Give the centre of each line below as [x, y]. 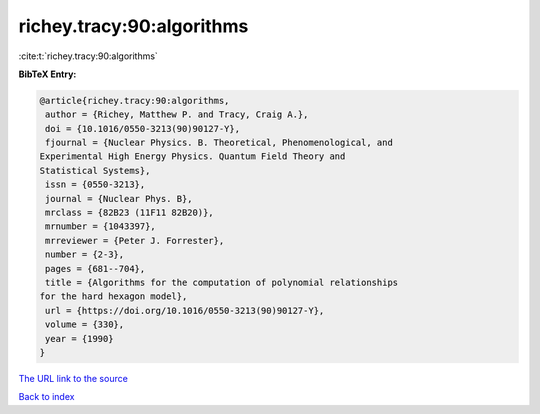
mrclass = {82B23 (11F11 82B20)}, [129, 213]
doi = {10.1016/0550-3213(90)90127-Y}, [142, 128]
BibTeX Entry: [47, 74]
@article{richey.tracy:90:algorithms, [134, 100]
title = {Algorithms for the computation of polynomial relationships [222, 282]
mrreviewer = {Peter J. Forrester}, [135, 240]
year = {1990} [79, 338]
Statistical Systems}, [95, 170]
